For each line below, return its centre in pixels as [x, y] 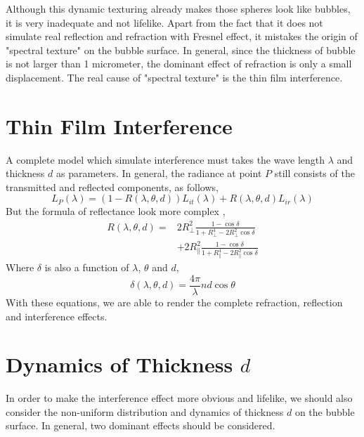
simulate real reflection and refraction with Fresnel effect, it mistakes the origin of [182, 36]
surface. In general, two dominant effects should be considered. [141, 425]
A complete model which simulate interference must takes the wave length [165, 159]
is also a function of [87, 267]
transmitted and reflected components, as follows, [112, 187]
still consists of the [314, 173]
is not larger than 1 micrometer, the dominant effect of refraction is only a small [179, 64]
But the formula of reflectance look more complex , [116, 211]
